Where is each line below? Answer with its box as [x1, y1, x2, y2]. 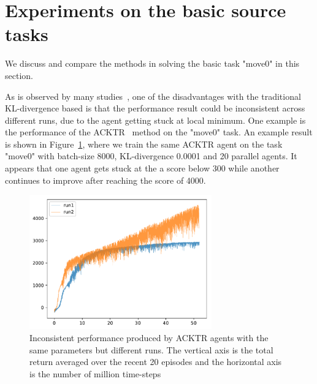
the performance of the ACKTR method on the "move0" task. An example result [5, 126, 313, 138]
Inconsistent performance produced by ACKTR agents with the [29, 331, 269, 344]
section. [5, 69, 33, 81]
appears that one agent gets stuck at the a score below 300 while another [5, 162, 280, 175]
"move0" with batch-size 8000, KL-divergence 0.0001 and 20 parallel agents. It [5, 149, 297, 162]
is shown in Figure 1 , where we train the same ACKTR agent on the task [5, 137, 283, 150]
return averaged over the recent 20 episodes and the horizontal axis [29, 355, 282, 368]
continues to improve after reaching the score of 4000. [5, 173, 206, 186]
